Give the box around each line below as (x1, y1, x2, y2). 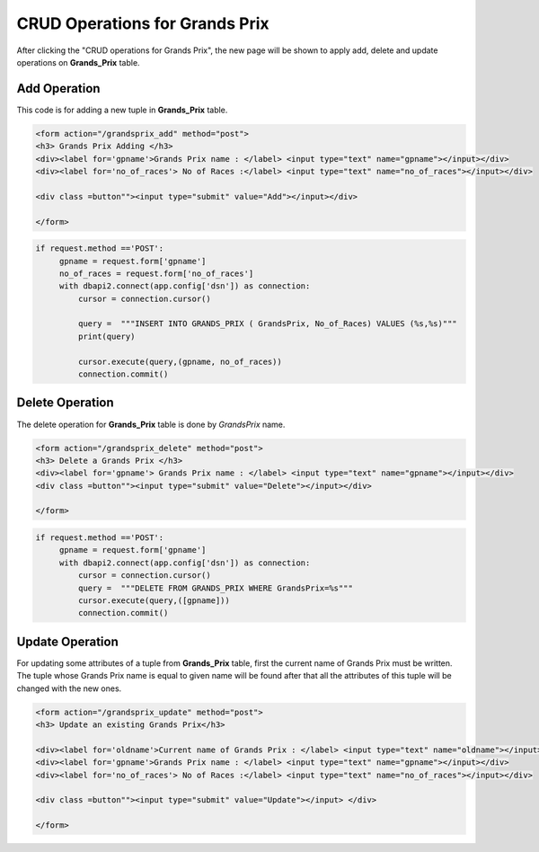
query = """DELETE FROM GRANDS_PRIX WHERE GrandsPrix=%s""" (77, 582, 354, 593)
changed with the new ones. (16, 683, 122, 694)
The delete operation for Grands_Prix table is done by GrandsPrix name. (16, 419, 286, 430)
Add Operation (16, 81, 101, 96)
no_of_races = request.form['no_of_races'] (58, 268, 254, 279)
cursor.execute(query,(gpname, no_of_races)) (77, 356, 282, 367)
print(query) (77, 331, 136, 342)
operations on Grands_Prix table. (16, 57, 140, 67)
